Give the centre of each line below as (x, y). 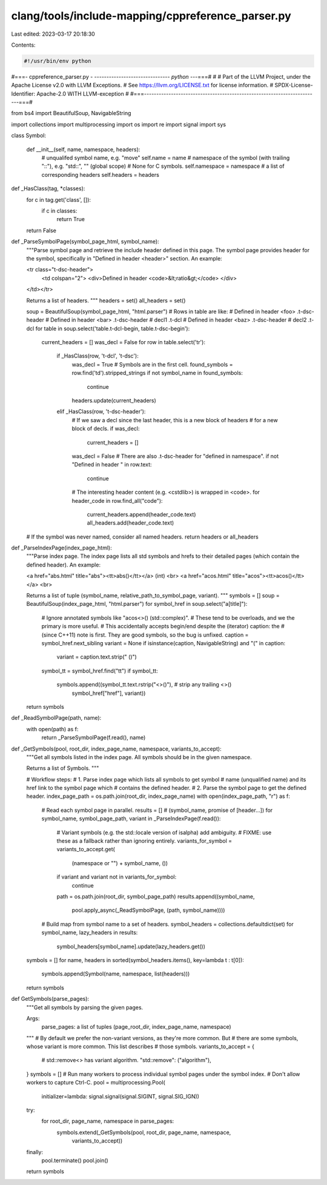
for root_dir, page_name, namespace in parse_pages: (108, 1121)
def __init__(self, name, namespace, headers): (83, 149)
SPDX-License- (294, 85)
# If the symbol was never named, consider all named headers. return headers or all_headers (142, 537)
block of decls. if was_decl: (106, 429)
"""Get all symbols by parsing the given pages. (85, 1007)
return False (41, 230)
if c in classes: (59, 211)
